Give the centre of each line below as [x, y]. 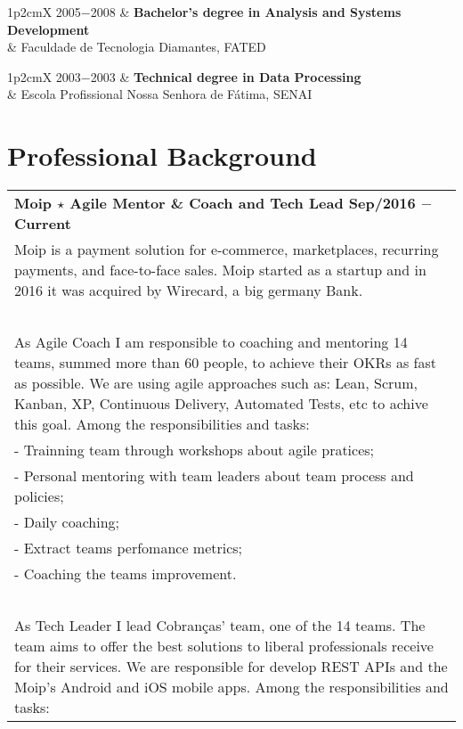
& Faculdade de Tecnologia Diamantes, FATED [137, 47]
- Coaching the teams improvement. [126, 574]
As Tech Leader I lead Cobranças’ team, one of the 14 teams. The [220, 626]
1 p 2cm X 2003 [44, 76]
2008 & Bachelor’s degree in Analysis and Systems [246, 12]
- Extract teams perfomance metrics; [129, 548]
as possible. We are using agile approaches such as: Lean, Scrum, [216, 383]
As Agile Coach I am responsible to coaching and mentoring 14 [211, 342]
